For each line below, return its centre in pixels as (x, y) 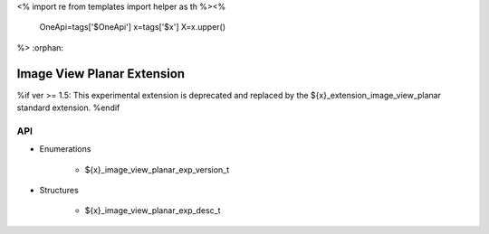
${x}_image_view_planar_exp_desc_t (153, 211)
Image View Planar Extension (101, 74)
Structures (59, 190)
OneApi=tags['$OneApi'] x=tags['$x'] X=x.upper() (133, 27)
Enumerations (65, 149)
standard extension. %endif (68, 108)
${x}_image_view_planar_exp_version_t (157, 169)
